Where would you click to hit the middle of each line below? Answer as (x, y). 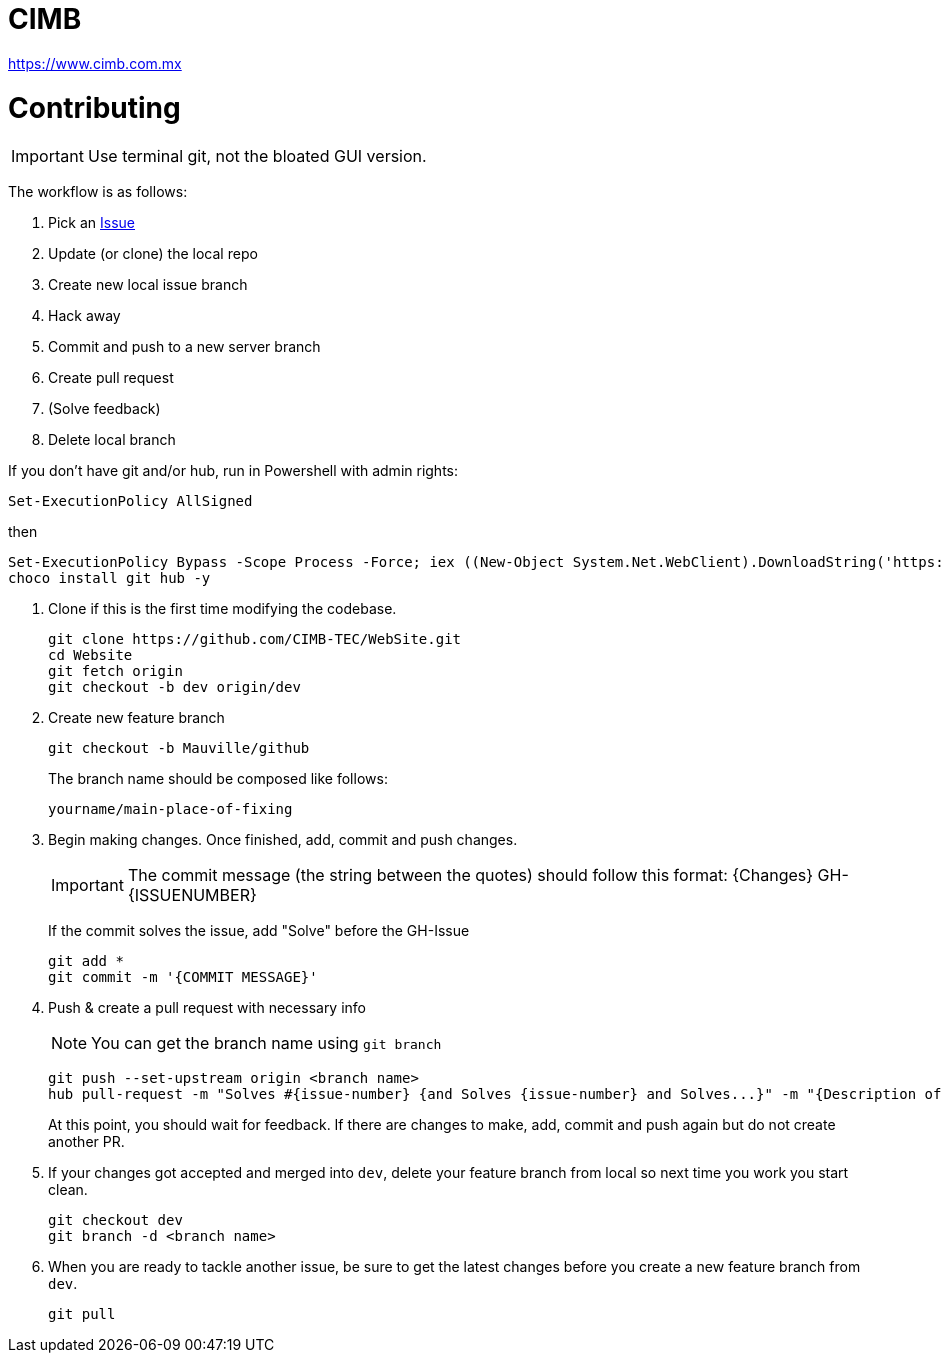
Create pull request (111, 378)
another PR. (86, 1142)
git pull (82, 1314)
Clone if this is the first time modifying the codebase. (222, 609)
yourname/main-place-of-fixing (170, 809)
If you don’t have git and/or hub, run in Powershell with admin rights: (233, 471)
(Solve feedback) (104, 409)
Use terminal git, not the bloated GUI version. (257, 156)
